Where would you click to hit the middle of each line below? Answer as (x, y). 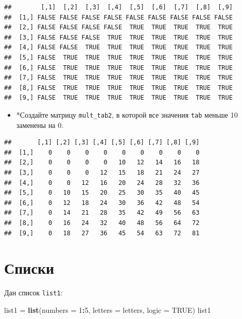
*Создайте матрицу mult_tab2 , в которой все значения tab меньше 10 (127, 114)
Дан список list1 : (33, 293)
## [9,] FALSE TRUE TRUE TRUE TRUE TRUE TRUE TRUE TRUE (118, 98)
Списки (29, 268)
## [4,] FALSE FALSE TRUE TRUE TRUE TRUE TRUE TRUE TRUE (118, 48)
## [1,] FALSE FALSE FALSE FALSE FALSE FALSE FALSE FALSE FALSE (118, 17)
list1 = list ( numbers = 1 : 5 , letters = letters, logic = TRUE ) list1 (108, 309)
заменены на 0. (40, 125)
